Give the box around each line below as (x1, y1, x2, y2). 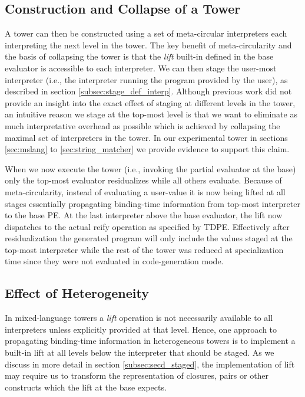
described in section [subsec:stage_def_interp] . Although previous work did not (5, 85, 292, 97)
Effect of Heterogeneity (5, 284, 149, 302)
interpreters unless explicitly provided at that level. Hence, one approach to (5, 323, 277, 335)
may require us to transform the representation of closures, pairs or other (5, 369, 269, 382)
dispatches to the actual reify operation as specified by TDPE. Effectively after (5, 220, 290, 232)
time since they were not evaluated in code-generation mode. (5, 255, 224, 267)
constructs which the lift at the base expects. (5, 380, 167, 393)
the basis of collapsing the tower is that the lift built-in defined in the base (5, 50, 274, 63)
